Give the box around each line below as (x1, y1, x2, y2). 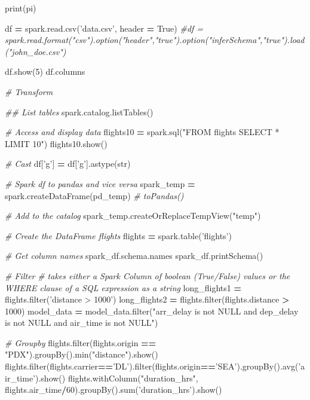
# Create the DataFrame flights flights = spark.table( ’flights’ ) (5, 229, 232, 242)
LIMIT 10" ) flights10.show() (5, 137, 108, 149)
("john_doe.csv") (5, 45, 66, 57)
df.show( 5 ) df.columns (5, 65, 85, 78)
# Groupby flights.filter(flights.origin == (5, 336, 156, 349)
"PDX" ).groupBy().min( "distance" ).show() (5, 348, 158, 361)
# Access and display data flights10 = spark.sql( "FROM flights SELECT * (5, 126, 280, 138)
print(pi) (5, 2, 36, 14)
